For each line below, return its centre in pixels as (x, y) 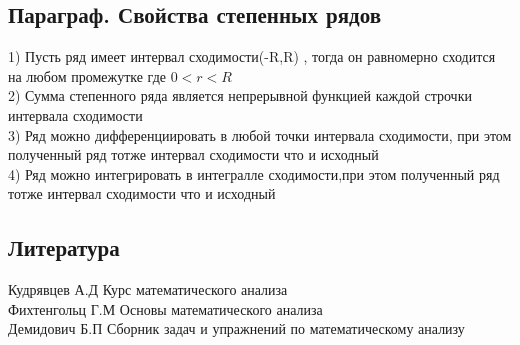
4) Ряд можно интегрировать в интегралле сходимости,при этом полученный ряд (254, 173)
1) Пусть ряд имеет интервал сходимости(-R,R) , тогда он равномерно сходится (252, 56)
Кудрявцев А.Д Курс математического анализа (148, 289)
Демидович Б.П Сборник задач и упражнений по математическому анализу (236, 328)
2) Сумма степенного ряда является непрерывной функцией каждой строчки (240, 95)
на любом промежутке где (87, 75)
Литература (64, 247)
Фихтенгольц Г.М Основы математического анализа (165, 308)
